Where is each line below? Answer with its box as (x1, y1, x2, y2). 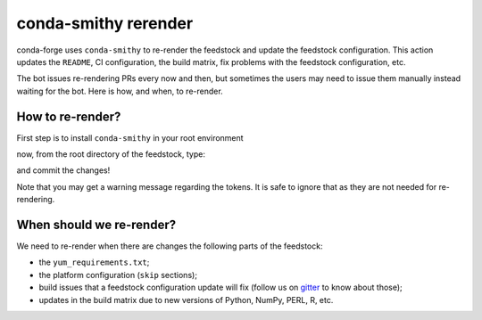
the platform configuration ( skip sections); (38, 269, 198, 280)
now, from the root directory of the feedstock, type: (16, 149, 205, 160)
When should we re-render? (16, 217, 177, 232)
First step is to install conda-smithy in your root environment (16, 132, 245, 143)
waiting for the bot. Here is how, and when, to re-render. (16, 86, 223, 96)
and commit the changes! (16, 165, 111, 176)
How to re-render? (16, 109, 121, 124)
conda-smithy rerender (16, 13, 194, 33)
